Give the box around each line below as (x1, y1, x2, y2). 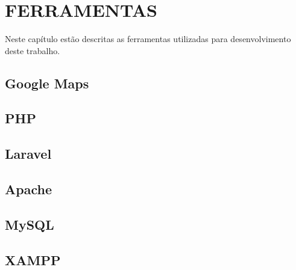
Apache (5, 180, 52, 198)
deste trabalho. (5, 44, 60, 57)
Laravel (5, 144, 52, 163)
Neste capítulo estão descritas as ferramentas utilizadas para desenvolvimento (5, 32, 291, 45)
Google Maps (5, 73, 89, 92)
